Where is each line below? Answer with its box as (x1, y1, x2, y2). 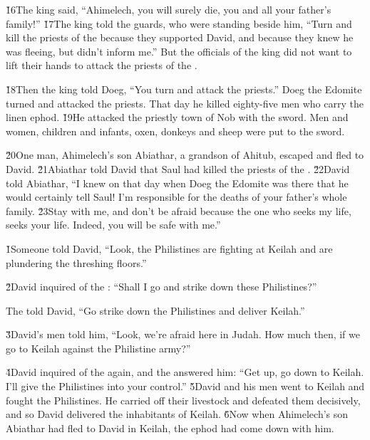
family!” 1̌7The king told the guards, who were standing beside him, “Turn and (6, 16, 352, 31)
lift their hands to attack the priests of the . (6, 58, 197, 73)
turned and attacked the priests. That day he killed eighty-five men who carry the (6, 95, 364, 110)
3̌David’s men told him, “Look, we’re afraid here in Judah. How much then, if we (6, 327, 360, 342)
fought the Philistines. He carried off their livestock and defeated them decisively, (6, 392, 361, 407)
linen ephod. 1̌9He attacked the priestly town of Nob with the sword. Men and (6, 110, 349, 125)
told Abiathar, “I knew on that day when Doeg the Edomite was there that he (6, 175, 349, 190)
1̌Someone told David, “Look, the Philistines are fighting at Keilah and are (6, 241, 333, 256)
